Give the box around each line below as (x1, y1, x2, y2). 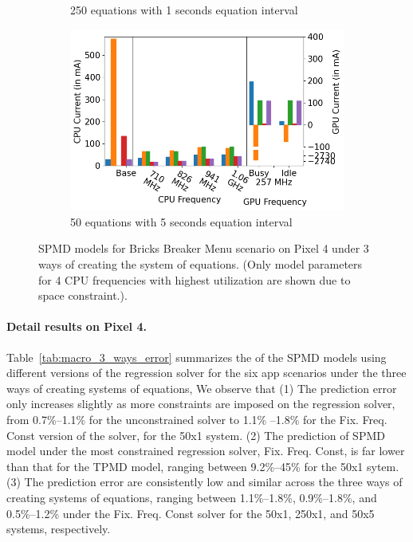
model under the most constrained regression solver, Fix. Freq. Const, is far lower (6, 442, 405, 459)
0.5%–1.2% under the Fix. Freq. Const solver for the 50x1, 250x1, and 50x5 (6, 505, 375, 521)
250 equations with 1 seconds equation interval (70, 2, 298, 18)
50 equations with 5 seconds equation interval (70, 213, 293, 230)
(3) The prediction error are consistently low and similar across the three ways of (6, 473, 403, 490)
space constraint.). (38, 287, 128, 304)
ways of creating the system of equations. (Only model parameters (38, 256, 363, 273)
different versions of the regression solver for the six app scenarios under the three (6, 364, 407, 381)
